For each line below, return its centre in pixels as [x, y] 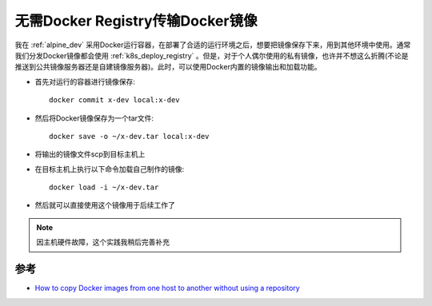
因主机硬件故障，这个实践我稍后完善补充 [103, 242]
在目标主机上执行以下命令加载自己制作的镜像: [110, 169]
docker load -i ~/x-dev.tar [104, 187]
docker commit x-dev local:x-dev [114, 100]
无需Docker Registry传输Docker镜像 [136, 21]
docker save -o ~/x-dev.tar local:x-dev [129, 136]
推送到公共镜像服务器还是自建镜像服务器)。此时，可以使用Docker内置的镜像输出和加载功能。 [168, 67]
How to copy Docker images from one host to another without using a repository [167, 288]
